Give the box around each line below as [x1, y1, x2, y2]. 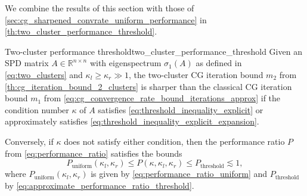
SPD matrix [5, 57, 49, 69]
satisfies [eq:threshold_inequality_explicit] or [98, 103, 263, 116]
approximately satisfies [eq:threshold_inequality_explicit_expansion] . [5, 115, 259, 127]
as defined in [196, 57, 242, 69]
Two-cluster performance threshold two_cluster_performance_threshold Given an [5, 45, 302, 57]
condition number [5, 103, 69, 116]
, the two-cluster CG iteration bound [129, 68, 263, 80]
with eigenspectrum [89, 57, 162, 69]
